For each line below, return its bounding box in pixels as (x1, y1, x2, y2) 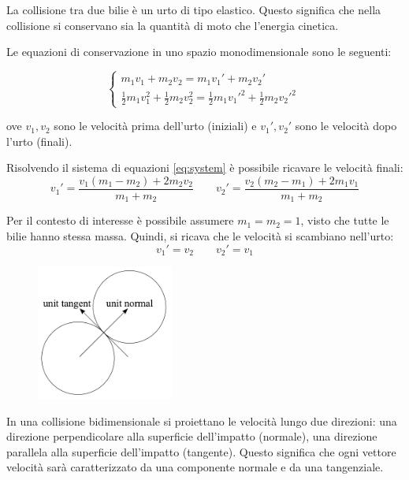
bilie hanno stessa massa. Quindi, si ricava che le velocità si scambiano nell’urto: (6, 228, 394, 244)
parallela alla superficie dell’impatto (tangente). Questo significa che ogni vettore (6, 443, 396, 460)
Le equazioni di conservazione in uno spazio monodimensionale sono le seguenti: (6, 43, 392, 60)
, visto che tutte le (300, 212, 389, 229)
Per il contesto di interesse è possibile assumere (6, 212, 234, 229)
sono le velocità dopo (295, 117, 397, 134)
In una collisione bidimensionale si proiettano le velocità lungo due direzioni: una (6, 412, 397, 429)
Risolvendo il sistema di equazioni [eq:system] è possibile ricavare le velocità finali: (6, 159, 403, 176)
